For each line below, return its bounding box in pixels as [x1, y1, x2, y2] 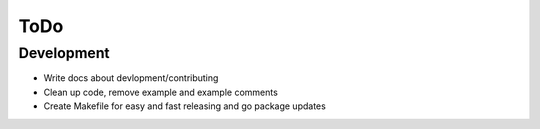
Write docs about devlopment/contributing [43, 72, 219, 84]
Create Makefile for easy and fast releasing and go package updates [43, 100, 327, 112]
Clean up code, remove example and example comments [43, 86, 279, 98]
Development [18, 44, 110, 62]
